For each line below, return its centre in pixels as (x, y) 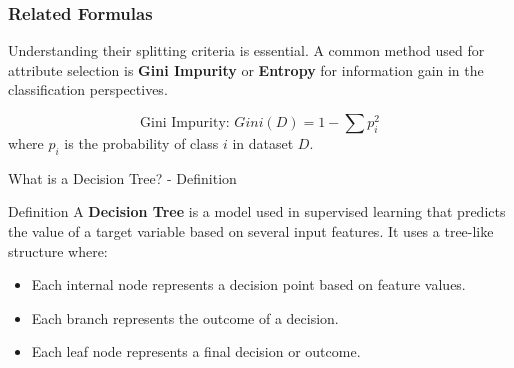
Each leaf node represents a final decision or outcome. (196, 351)
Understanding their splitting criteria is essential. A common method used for (246, 50)
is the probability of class (141, 143)
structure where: (58, 250)
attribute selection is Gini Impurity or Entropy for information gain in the (246, 69)
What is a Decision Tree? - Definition (122, 177)
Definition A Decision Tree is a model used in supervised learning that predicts (257, 211)
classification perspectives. (88, 89)
